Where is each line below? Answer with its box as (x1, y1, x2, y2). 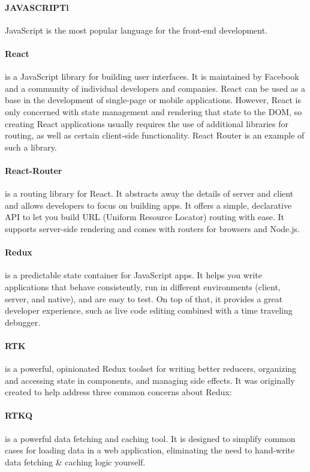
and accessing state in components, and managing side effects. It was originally (5, 374, 295, 386)
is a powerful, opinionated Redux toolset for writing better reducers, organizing (5, 362, 297, 375)
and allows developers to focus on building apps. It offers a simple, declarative (5, 199, 292, 211)
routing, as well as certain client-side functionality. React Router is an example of (5, 129, 305, 142)
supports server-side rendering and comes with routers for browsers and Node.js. (5, 222, 300, 235)
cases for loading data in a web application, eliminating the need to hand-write (5, 444, 295, 456)
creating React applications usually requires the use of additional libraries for (5, 117, 288, 130)
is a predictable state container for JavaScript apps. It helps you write (5, 269, 262, 281)
